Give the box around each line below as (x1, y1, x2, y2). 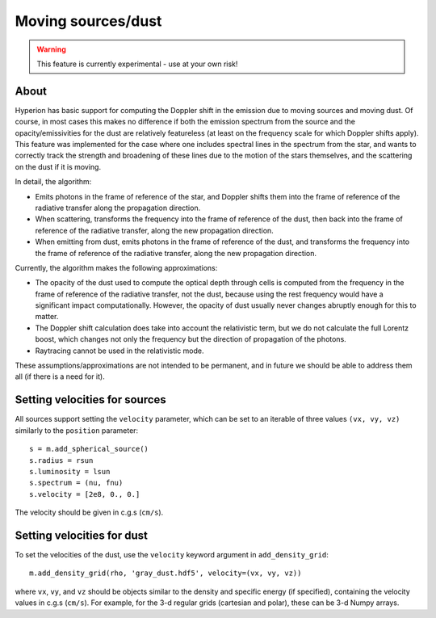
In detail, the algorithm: (15, 177, 92, 187)
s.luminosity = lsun (29, 467, 111, 476)
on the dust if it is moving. (15, 162, 101, 171)
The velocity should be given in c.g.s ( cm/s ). (15, 507, 164, 517)
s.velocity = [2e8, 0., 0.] (29, 490, 140, 498)
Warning (36, 44, 66, 54)
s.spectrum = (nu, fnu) (29, 478, 124, 488)
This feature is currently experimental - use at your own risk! (36, 59, 238, 69)
